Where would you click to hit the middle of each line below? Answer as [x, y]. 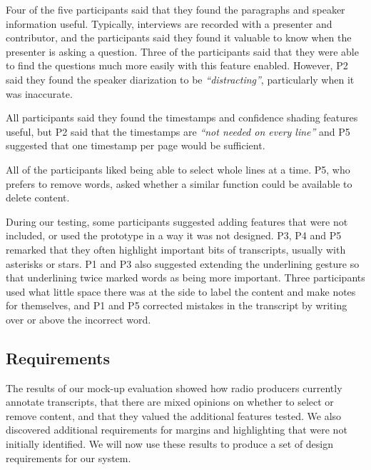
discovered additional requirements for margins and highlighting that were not [177, 430]
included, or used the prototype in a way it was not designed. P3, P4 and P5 [174, 235]
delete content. [38, 197]
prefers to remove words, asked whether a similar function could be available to [179, 183]
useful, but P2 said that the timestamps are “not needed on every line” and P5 [178, 131]
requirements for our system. [68, 457]
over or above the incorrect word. [78, 319]
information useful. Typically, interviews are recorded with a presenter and [169, 23]
